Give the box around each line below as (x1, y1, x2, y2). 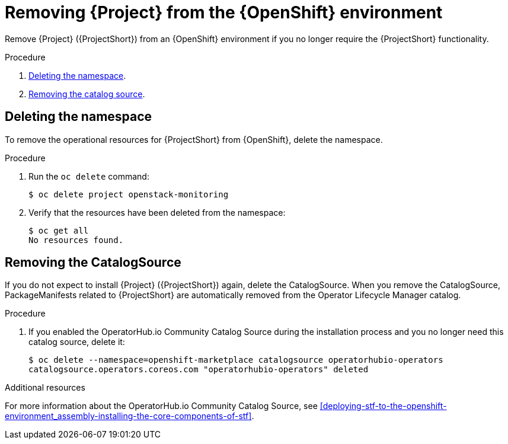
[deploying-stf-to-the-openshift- (320, 401, 447, 411)
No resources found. (28, 235, 124, 245)
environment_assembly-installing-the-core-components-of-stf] (5, 411, 252, 421)
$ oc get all (28, 225, 89, 235)
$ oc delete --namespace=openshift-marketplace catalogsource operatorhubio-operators (28, 355, 443, 365)
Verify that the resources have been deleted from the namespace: (28, 207, 286, 218)
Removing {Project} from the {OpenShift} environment (5, 2, 443, 23)
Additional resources (5, 382, 85, 393)
